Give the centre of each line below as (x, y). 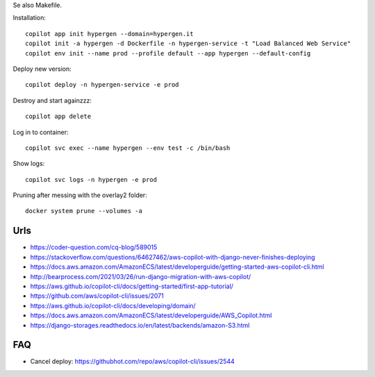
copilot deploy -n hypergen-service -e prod (102, 85)
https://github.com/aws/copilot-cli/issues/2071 (97, 296)
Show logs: (29, 164)
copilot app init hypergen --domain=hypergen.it (109, 34)
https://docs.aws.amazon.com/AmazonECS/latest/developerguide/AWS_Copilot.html (151, 315)
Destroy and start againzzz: (52, 100)
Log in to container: (41, 132)
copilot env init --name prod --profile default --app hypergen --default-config (168, 53)
